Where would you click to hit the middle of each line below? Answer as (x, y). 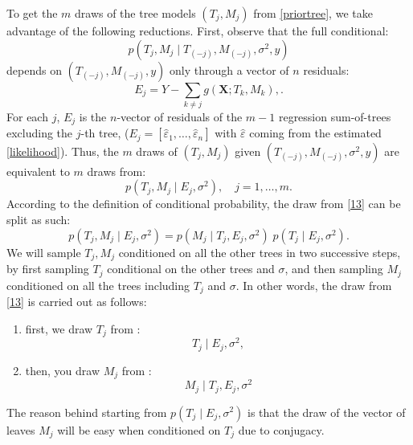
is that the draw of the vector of (327, 412)
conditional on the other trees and (191, 269)
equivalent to (38, 171)
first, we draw (59, 328)
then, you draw (63, 370)
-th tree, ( (105, 133)
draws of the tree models (135, 13)
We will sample (44, 252)
